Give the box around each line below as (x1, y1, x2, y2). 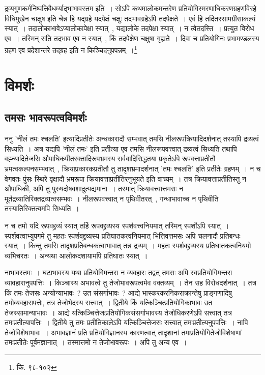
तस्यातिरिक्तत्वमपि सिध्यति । (5, 203, 79, 214)
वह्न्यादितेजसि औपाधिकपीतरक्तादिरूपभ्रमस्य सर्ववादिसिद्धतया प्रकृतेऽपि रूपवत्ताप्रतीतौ (5, 153, 216, 164)
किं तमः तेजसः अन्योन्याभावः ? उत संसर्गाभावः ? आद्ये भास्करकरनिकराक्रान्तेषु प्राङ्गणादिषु (5, 287, 232, 298)
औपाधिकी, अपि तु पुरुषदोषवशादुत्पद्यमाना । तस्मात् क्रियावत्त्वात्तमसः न (5, 183, 183, 194)
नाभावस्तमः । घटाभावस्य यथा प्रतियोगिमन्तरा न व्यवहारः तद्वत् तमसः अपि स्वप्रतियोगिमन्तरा (5, 267, 232, 278)
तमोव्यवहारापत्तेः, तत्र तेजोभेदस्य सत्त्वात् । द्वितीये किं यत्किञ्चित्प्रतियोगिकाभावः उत (5, 297, 213, 308)
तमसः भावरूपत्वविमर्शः (5, 109, 87, 125)
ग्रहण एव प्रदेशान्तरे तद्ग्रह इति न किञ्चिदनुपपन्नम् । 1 (5, 43, 137, 55)
